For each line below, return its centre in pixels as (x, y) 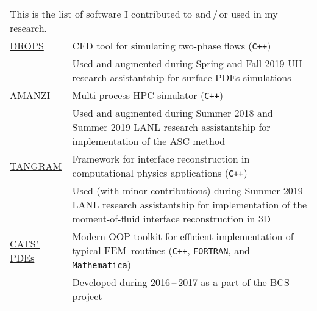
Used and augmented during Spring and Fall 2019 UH (187, 63)
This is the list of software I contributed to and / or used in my (144, 14)
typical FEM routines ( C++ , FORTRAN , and (161, 250)
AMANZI (30, 95)
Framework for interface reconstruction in (161, 159)
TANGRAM (36, 166)
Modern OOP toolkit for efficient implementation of (183, 236)
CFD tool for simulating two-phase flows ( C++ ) (172, 46)
